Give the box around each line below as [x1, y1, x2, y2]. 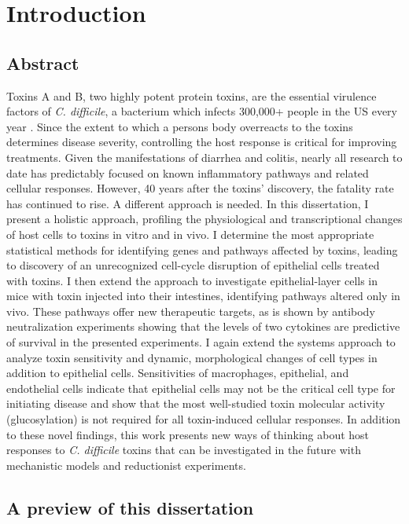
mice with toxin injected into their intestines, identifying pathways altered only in [6, 288, 400, 304]
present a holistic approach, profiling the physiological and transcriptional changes [6, 211, 403, 227]
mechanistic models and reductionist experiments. [6, 456, 246, 473]
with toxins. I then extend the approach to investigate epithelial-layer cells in [6, 272, 378, 288]
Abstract [6, 50, 79, 75]
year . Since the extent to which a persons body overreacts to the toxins [6, 118, 353, 134]
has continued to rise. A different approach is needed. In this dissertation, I [6, 195, 369, 211]
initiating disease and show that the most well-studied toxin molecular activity [6, 395, 385, 412]
